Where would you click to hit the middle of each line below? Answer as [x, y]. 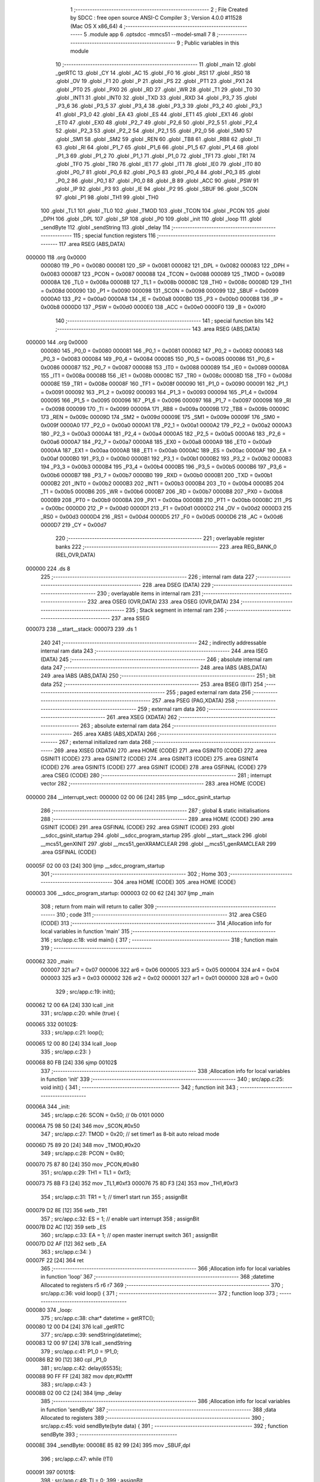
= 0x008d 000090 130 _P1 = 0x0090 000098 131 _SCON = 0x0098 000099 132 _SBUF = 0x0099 [159, 290]
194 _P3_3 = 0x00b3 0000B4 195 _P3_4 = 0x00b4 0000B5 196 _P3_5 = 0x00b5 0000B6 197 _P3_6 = [164, 467]
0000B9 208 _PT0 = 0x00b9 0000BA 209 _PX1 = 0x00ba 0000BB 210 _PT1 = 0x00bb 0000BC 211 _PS [167, 500]
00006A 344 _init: [48, 1107]
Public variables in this [212, 43]
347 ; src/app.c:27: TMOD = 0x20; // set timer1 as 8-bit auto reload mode [130, 1134]
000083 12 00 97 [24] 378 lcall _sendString [79, 1343]
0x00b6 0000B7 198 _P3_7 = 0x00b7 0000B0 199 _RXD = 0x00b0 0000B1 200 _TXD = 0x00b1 [156, 475]
